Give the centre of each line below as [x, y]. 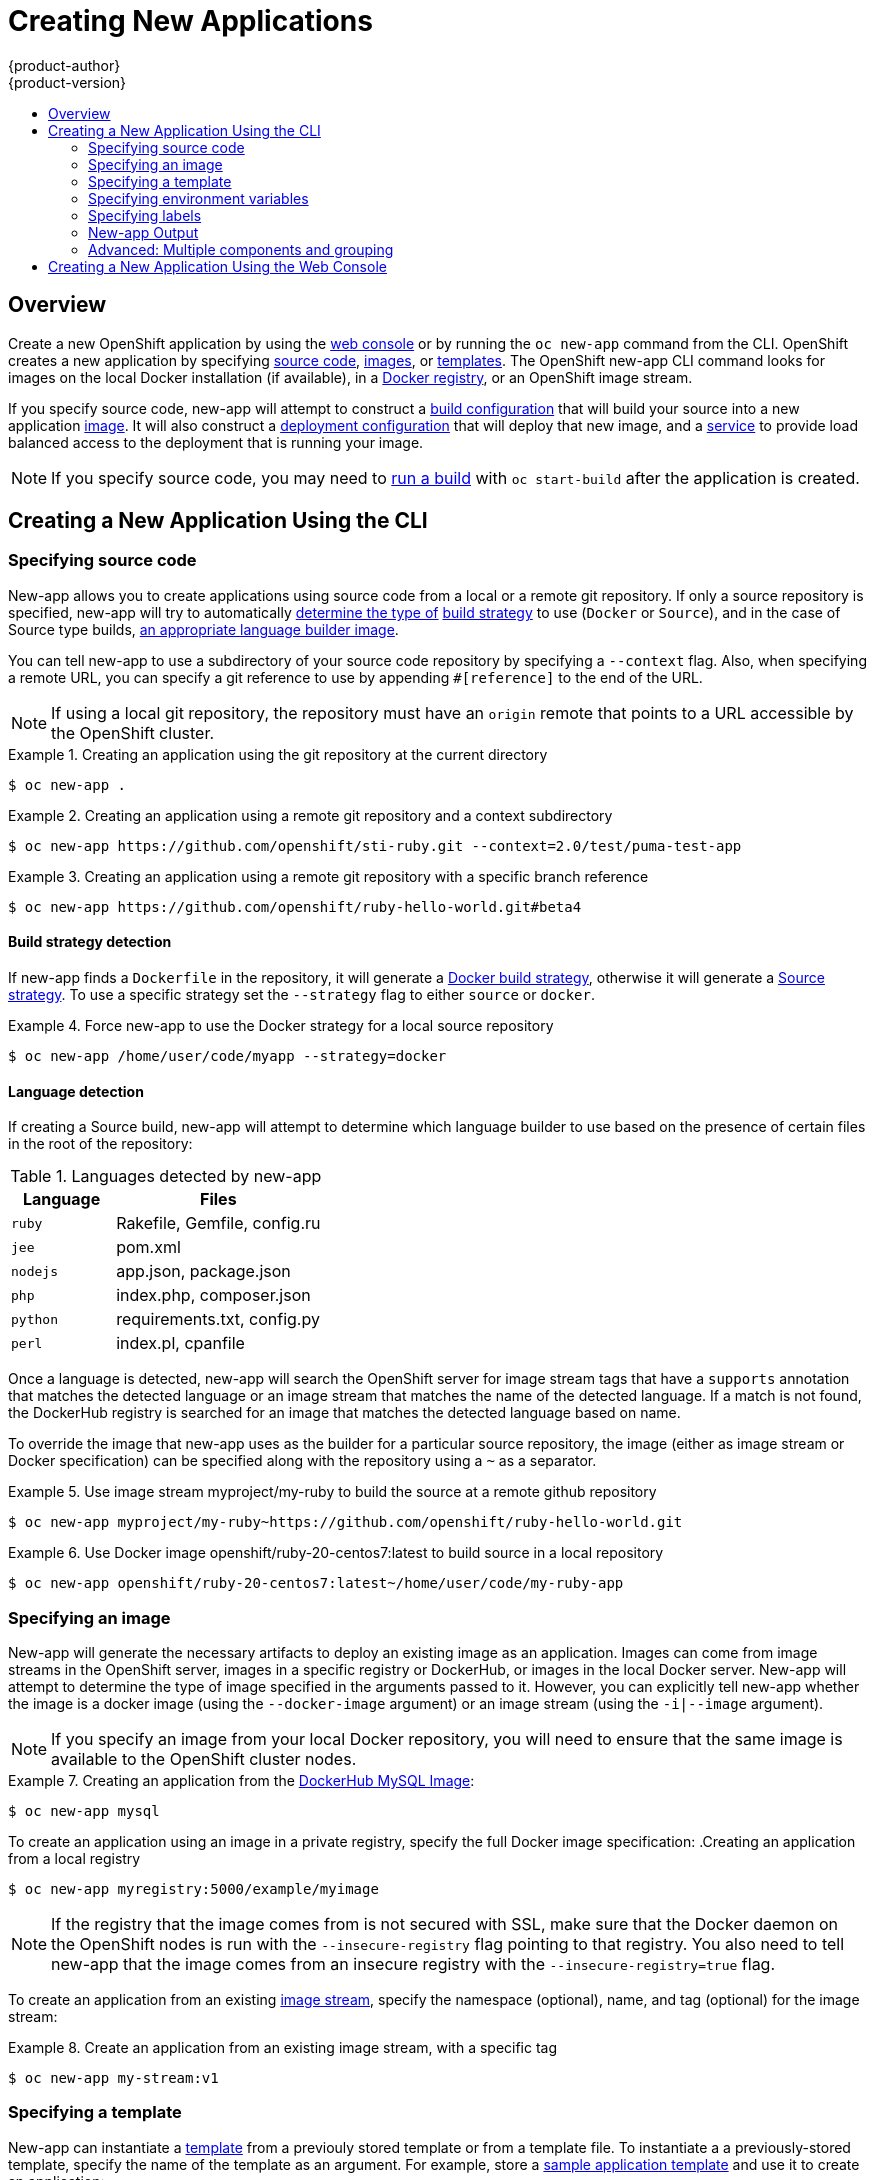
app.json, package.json [203, 1271]
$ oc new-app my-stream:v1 [113, 2078]
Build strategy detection [90, 942]
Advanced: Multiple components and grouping [241, 249]
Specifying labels [145, 215]
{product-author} [64, 65]
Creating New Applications [190, 21]
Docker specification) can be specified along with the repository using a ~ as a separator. [302, 1461]
